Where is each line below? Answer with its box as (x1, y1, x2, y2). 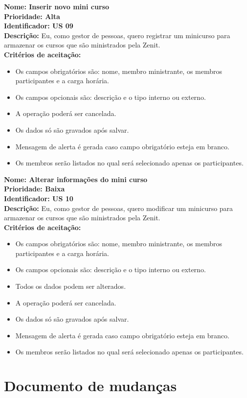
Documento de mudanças (4, 375, 177, 396)
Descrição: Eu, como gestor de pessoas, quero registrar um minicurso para (4, 30, 230, 40)
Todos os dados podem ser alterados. (15, 281, 126, 291)
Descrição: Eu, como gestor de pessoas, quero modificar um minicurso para (4, 203, 233, 213)
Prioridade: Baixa (4, 184, 65, 194)
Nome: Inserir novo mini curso (4, 1, 109, 11)
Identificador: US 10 (4, 193, 73, 203)
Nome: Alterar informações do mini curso (4, 174, 148, 184)
